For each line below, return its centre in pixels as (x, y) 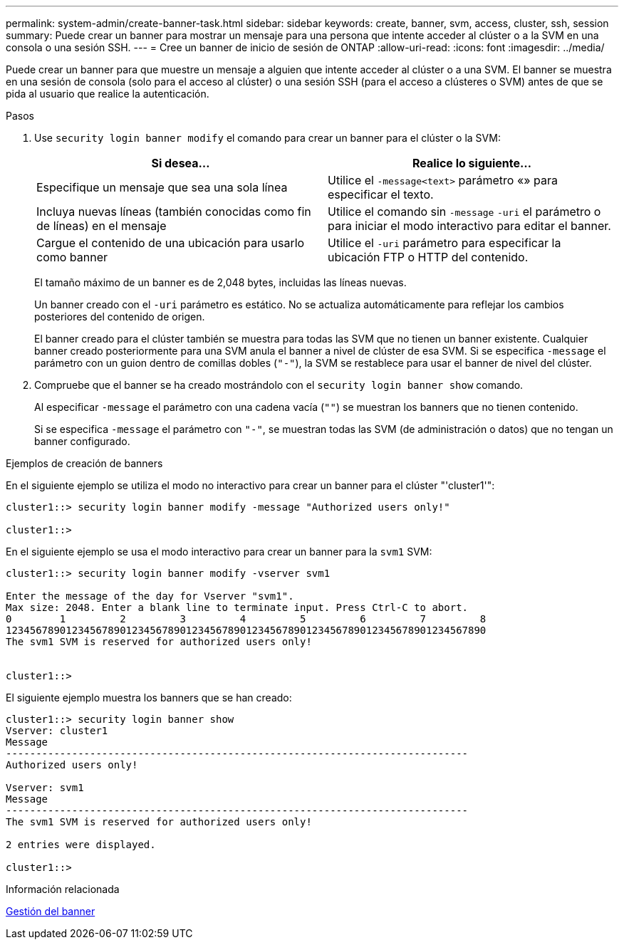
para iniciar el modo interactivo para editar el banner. (469, 226)
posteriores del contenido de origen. (120, 317)
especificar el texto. (381, 194)
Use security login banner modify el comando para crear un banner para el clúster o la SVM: (267, 138)
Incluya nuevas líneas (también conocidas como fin (174, 212)
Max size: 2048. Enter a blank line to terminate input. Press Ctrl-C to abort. (237, 607)
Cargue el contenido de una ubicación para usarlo (171, 243)
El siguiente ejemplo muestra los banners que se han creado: (149, 698)
